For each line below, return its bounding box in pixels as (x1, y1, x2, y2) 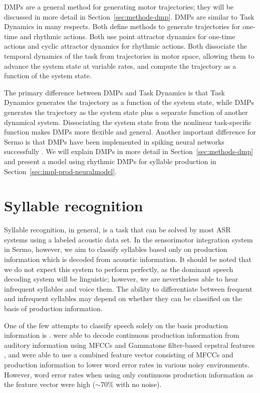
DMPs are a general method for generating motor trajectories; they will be (4, 2, 234, 12)
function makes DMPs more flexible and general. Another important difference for (4, 126, 256, 137)
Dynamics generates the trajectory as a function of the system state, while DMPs (4, 97, 254, 107)
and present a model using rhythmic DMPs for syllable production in (4, 156, 216, 166)
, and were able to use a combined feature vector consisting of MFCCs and (4, 349, 233, 360)
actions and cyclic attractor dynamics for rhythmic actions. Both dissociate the (4, 41, 247, 51)
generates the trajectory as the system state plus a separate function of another (4, 106, 248, 117)
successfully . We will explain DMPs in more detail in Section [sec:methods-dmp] (4, 146, 253, 157)
